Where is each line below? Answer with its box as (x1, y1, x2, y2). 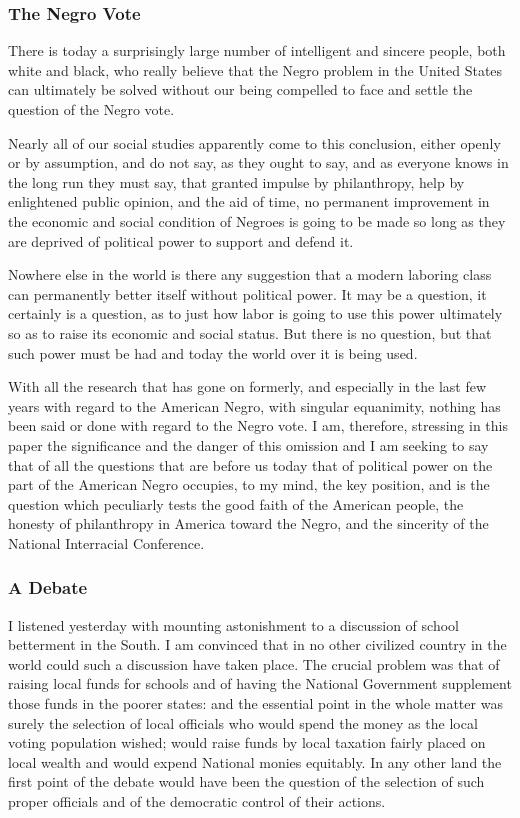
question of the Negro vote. (8, 99, 175, 119)
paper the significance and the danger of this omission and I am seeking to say (8, 434, 489, 455)
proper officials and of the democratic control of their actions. (8, 791, 386, 812)
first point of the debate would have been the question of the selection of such (8, 771, 485, 792)
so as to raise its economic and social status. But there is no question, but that (8, 322, 492, 343)
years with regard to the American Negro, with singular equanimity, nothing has (8, 395, 501, 416)
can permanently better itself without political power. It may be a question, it (8, 283, 487, 304)
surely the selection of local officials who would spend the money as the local (8, 712, 478, 733)
